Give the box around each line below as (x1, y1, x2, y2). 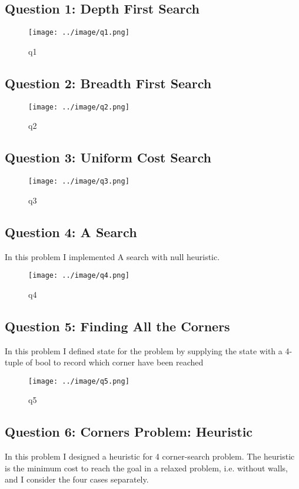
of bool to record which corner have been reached (25, 356, 204, 368)
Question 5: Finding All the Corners (5, 317, 230, 335)
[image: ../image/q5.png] (28, 377, 129, 385)
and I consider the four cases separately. (5, 473, 149, 485)
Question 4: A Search (5, 222, 137, 241)
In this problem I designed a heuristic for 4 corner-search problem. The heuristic (5, 450, 295, 463)
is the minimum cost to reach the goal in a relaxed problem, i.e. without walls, (5, 461, 288, 474)
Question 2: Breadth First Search (5, 74, 212, 92)
